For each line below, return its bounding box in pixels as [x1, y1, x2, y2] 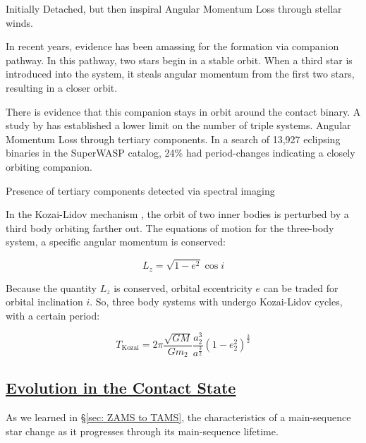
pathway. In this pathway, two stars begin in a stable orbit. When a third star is [6, 52, 353, 67]
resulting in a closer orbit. [6, 80, 118, 95]
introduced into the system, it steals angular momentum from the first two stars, [6, 66, 355, 81]
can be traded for [263, 280, 338, 295]
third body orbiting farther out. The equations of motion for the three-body [6, 220, 334, 235]
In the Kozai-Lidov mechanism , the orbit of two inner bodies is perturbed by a [6, 207, 349, 221]
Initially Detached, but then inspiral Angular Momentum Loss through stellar [6, 1, 342, 16]
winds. [6, 15, 33, 30]
